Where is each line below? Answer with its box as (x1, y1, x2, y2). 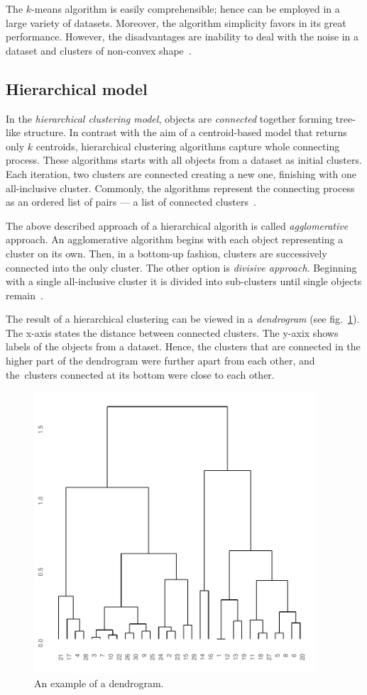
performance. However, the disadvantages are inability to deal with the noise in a (6, 29, 358, 44)
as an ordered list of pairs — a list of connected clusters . (6, 194, 256, 209)
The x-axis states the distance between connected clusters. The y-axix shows (6, 325, 339, 340)
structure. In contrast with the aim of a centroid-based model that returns (23, 125, 347, 140)
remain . (6, 287, 43, 302)
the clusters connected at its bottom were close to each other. (6, 367, 275, 382)
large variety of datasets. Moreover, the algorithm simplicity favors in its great (6, 15, 346, 30)
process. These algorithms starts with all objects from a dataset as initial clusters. (6, 152, 362, 167)
